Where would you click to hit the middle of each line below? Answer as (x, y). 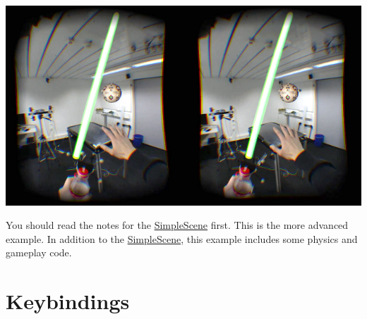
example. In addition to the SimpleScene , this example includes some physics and (182, 238)
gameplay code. (39, 252)
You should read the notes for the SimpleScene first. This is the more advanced (177, 225)
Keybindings (68, 301)
